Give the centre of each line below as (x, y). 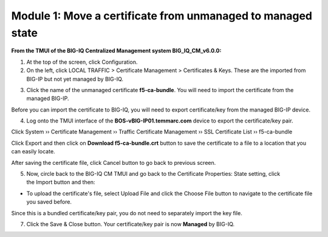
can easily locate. (33, 152)
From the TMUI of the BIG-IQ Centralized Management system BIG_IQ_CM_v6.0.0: (116, 51)
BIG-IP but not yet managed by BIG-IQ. (75, 79)
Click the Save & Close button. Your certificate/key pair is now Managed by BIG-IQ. (131, 224)
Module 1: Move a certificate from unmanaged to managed (162, 16)
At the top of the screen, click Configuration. (82, 62)
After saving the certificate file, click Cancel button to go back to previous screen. (114, 162)
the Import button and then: (61, 182)
